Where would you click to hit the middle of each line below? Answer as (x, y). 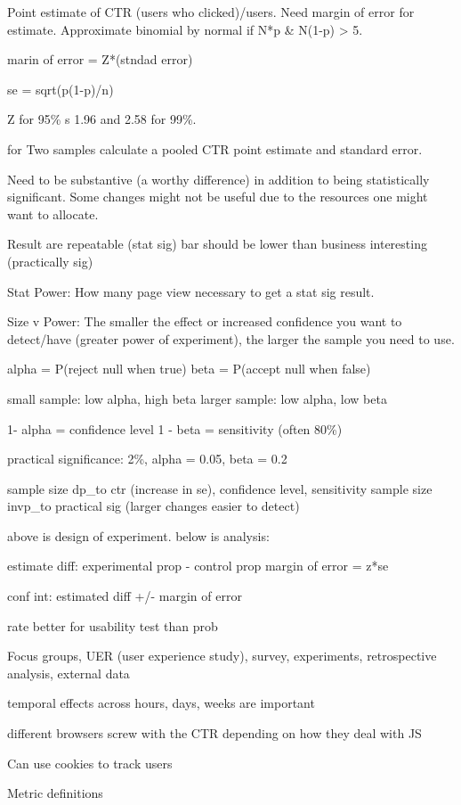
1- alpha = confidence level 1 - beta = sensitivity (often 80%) (175, 428)
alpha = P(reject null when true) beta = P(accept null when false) (189, 369)
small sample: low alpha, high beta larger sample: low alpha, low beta (197, 398)
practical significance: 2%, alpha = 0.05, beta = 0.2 (147, 459)
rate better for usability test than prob (113, 625)
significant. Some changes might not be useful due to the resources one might (218, 197)
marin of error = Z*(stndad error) (100, 59)
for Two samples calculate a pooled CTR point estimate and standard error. (215, 148)
